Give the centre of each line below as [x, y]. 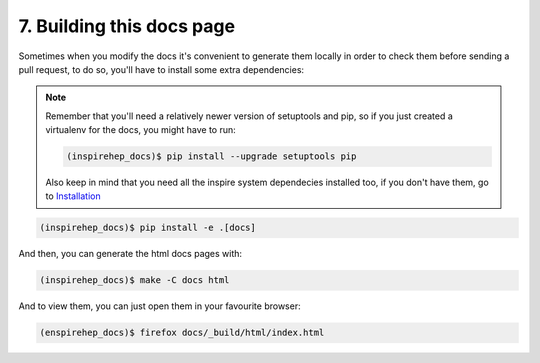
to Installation [73, 196]
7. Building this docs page [126, 26]
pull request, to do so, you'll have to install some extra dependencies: [161, 69]
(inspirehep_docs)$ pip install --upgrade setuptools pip [211, 156]
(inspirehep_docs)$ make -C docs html [134, 280]
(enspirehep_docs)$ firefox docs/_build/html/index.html [182, 333]
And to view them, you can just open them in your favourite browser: [159, 306]
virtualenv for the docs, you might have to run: [141, 130]
